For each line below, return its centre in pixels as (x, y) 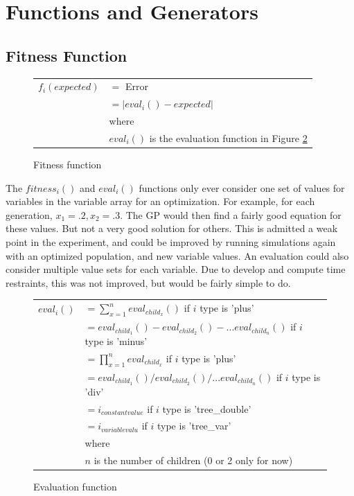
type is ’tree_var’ (194, 426)
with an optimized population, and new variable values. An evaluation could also (177, 255)
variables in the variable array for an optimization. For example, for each (160, 201)
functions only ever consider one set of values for (242, 187)
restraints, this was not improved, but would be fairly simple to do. (148, 282)
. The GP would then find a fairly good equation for (231, 214)
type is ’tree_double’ (207, 408)
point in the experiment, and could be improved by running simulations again (171, 241)
